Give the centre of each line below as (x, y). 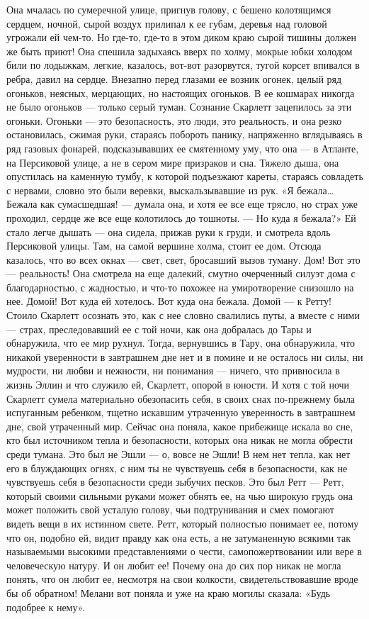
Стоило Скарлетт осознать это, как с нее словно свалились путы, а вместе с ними (183, 315)
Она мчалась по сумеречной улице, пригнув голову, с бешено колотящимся (169, 9)
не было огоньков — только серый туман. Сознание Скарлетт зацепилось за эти (179, 107)
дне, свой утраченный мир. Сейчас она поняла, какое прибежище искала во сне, (180, 426)
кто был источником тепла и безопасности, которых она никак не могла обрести (180, 440)
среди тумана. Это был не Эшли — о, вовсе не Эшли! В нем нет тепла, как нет (178, 454)
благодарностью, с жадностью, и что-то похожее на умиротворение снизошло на (180, 287)
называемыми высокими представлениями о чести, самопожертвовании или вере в (184, 551)
